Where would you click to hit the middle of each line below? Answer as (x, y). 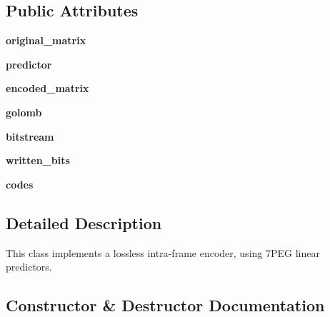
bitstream (30, 136)
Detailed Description (84, 222)
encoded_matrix (47, 88)
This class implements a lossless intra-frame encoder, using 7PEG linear (163, 252)
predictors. (29, 267)
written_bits (38, 160)
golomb (24, 112)
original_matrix (46, 40)
